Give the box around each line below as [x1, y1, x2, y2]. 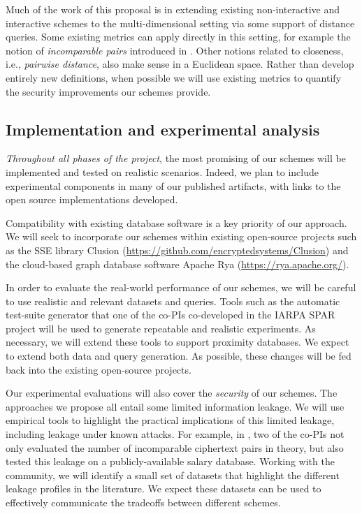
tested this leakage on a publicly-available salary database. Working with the [6, 454, 335, 469]
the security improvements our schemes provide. [6, 84, 211, 98]
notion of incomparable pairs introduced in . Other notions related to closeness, [6, 43, 344, 57]
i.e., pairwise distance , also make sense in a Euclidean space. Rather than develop [6, 57, 354, 71]
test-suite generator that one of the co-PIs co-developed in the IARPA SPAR [6, 307, 335, 322]
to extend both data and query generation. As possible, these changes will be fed [6, 348, 352, 363]
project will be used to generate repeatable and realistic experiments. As [6, 321, 316, 335]
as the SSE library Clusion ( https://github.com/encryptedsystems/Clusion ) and [6, 242, 349, 257]
